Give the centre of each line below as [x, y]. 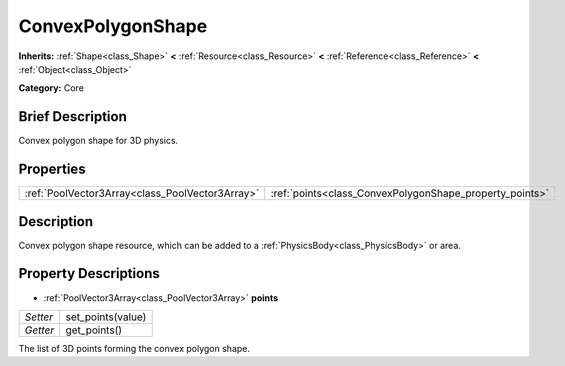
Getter [39, 330]
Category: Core [51, 88]
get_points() [94, 330]
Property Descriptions [89, 273]
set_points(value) [106, 317]
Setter [39, 317]
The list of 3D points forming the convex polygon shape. [134, 348]
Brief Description [72, 116]
